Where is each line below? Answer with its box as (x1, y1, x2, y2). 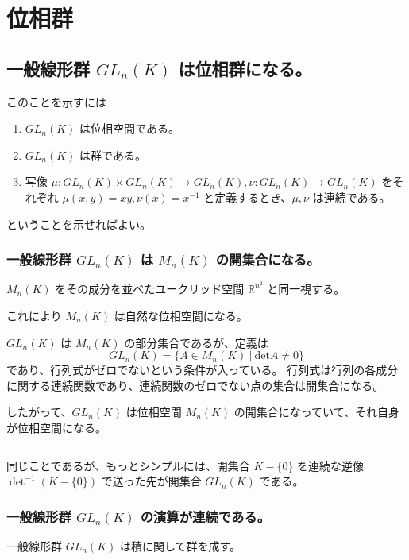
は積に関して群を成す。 (119, 537, 241, 554)
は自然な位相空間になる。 (114, 307, 248, 323)
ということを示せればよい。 (6, 215, 151, 232)
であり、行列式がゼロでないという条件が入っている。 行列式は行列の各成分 (6, 361, 399, 378)
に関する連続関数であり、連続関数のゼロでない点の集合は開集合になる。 (6, 377, 384, 393)
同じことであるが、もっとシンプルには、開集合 (6, 457, 250, 473)
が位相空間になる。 (6, 419, 106, 435)
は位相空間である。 (79, 120, 179, 137)
